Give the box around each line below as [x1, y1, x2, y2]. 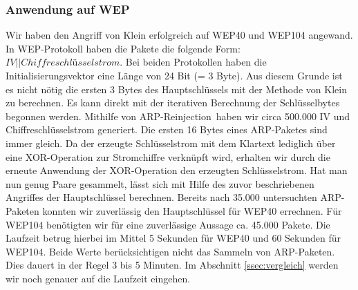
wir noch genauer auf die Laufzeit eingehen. [6, 271, 191, 285]
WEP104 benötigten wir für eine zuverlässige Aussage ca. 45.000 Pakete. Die [6, 217, 330, 231]
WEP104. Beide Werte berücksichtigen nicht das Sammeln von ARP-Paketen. [6, 244, 335, 258]
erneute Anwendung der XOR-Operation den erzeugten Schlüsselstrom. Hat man [6, 163, 348, 177]
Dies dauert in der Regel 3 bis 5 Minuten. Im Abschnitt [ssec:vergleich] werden [6, 258, 339, 272]
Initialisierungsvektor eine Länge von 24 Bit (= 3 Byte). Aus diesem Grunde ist [6, 68, 343, 82]
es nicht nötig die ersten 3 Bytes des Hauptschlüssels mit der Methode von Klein [6, 81, 347, 96]
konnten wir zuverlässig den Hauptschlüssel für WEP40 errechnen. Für [42, 203, 342, 217]
